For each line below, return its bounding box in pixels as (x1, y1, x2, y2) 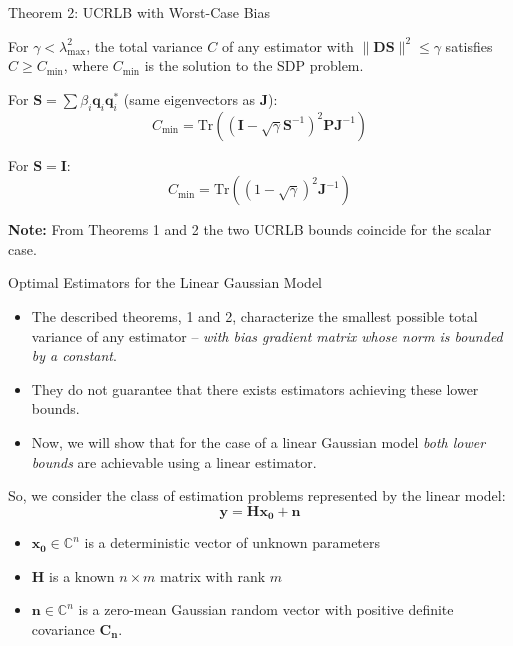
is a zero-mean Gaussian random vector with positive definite (78, 599, 454, 620)
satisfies (445, 35, 493, 56)
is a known (49, 565, 115, 586)
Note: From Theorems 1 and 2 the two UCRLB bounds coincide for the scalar (8, 219, 492, 240)
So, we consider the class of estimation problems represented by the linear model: (8, 485, 506, 506)
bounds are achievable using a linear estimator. (31, 451, 317, 472)
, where (63, 55, 109, 76)
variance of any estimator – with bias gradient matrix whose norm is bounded (31, 325, 503, 346)
